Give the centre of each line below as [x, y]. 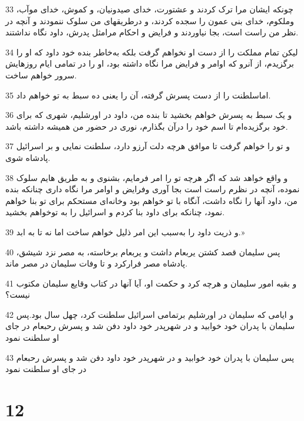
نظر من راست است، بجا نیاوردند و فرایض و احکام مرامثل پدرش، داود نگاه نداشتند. [152, 32]
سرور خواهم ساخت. [41, 75]
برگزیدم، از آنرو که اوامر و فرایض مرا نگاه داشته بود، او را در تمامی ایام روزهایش [150, 63]
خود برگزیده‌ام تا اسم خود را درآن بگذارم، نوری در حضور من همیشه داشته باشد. [147, 126]
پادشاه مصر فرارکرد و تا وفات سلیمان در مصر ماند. [97, 263]
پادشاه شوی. [28, 157]
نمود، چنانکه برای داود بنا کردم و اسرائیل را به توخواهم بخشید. [115, 212]
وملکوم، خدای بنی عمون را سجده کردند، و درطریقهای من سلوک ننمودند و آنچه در [150, 20]
